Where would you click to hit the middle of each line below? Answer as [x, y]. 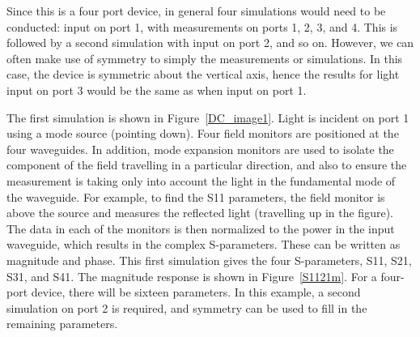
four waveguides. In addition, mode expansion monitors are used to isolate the [200, 149]
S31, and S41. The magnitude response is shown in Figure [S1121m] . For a [192, 276]
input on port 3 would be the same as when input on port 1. [157, 90]
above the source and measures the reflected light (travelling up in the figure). [200, 213]
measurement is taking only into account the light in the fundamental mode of [201, 180]
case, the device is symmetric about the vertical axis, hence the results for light [203, 74]
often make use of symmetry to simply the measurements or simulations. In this [205, 58]
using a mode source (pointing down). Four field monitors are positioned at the [203, 133]
